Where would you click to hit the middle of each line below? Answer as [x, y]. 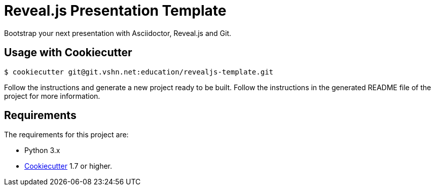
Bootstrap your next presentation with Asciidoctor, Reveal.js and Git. [118, 33]
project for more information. [52, 96]
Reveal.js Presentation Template [115, 11]
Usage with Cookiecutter [68, 53]
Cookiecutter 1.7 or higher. [68, 166]
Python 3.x [42, 150]
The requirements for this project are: [66, 135]
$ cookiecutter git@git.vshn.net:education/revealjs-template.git [139, 72]
